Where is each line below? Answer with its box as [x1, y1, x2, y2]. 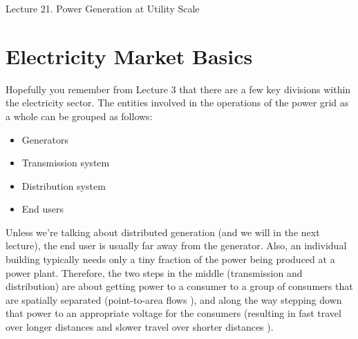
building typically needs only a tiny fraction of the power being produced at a [6, 252, 335, 267]
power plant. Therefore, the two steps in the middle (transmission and [6, 265, 303, 280]
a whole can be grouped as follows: [6, 108, 153, 123]
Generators [21, 132, 68, 146]
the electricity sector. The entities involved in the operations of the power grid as [6, 95, 349, 110]
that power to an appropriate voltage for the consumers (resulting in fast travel [6, 306, 341, 320]
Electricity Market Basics [6, 41, 253, 70]
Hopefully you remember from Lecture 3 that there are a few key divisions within [6, 81, 351, 96]
